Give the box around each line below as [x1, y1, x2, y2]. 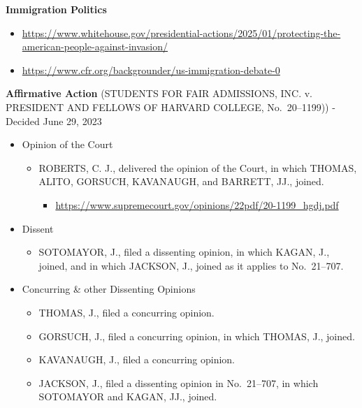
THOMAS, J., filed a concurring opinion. [38, 305, 215, 319]
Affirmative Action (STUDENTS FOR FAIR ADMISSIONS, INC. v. [6, 86, 313, 101]
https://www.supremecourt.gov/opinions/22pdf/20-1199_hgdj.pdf [55, 197, 339, 212]
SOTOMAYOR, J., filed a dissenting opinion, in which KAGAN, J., [38, 245, 330, 259]
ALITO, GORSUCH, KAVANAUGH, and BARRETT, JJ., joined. [38, 174, 324, 189]
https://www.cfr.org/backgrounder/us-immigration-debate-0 [22, 62, 280, 77]
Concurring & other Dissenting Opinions [22, 282, 196, 296]
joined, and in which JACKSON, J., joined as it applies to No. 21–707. [38, 258, 344, 272]
